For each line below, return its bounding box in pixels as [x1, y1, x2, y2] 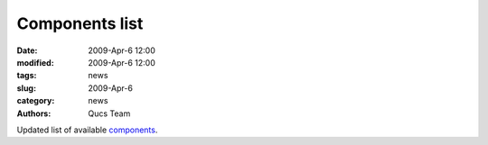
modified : [16, 57, 54, 68]
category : [16, 95, 55, 106]
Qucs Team [88, 108, 131, 119]
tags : [16, 70, 37, 81]
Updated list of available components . [16, 124, 158, 135]
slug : [16, 82, 36, 94]
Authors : [16, 108, 52, 119]
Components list [16, 14, 144, 33]
